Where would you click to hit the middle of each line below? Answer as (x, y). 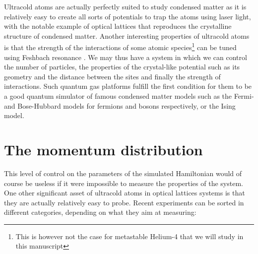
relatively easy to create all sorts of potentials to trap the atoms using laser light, (128, 16)
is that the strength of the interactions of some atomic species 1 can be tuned (120, 47)
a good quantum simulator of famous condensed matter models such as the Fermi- (129, 96)
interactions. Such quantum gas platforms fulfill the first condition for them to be (128, 86)
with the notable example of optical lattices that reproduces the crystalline (118, 26)
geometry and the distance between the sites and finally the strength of (112, 76)
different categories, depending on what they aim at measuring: (100, 212)
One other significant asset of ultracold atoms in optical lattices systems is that (125, 193)
